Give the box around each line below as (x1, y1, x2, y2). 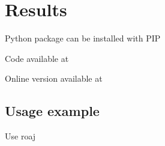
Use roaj (5, 130, 36, 142)
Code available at (5, 52, 69, 64)
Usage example (5, 102, 100, 120)
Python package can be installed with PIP (5, 32, 161, 44)
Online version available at (5, 72, 103, 85)
